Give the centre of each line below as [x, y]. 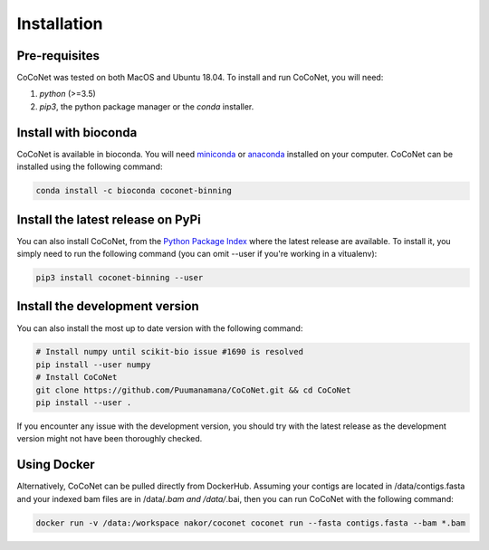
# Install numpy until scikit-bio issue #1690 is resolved [169, 352]
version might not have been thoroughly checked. [110, 439]
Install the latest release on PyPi [109, 219]
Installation [60, 24]
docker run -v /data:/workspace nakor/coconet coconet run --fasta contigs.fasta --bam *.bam [251, 523]
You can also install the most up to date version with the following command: [160, 328]
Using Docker [56, 465]
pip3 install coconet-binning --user [120, 277]
